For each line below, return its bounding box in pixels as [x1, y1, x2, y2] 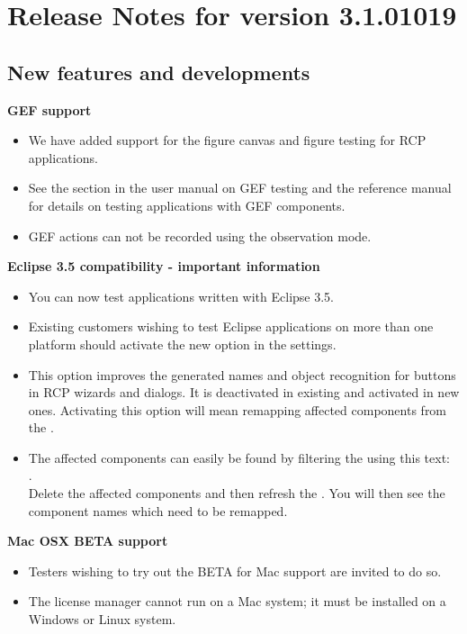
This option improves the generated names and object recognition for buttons [28, 365, 456, 384]
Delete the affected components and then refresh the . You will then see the [28, 484, 445, 503]
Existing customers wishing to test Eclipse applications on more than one [28, 317, 434, 336]
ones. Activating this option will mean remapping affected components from [28, 400, 447, 419]
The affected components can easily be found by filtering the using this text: [28, 448, 450, 466]
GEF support [7, 100, 92, 119]
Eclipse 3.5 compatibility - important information [7, 257, 320, 276]
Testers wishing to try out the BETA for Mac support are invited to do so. [28, 561, 442, 580]
